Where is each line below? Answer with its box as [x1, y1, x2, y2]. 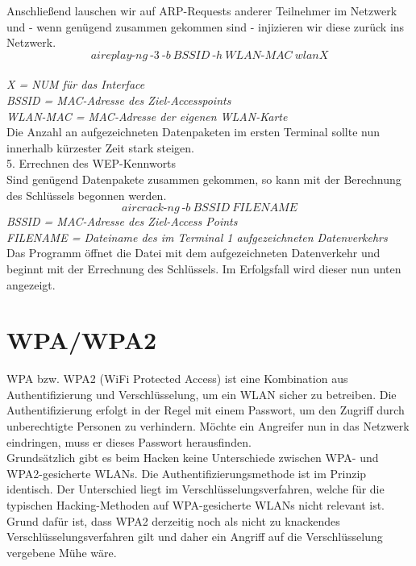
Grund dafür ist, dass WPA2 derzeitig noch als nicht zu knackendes [6, 512, 340, 529]
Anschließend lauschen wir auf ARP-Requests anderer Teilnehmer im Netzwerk [6, 2, 397, 19]
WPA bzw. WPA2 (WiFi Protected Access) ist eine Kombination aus [6, 370, 348, 387]
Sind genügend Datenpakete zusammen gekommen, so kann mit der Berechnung [6, 170, 401, 187]
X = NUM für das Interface [6, 76, 145, 93]
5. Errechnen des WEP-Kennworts [6, 155, 177, 172]
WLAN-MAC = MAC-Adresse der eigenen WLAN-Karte [6, 107, 288, 124]
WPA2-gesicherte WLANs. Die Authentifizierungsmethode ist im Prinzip [6, 464, 367, 481]
